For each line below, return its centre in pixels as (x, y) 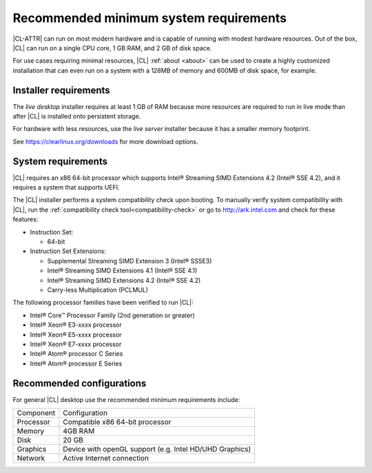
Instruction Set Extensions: (68, 251)
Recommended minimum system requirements (150, 18)
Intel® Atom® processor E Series (76, 363)
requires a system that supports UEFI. (66, 188)
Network (31, 459)
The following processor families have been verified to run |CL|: (103, 303)
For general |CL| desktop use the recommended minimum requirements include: (126, 399)
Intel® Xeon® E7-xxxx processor (76, 344)
